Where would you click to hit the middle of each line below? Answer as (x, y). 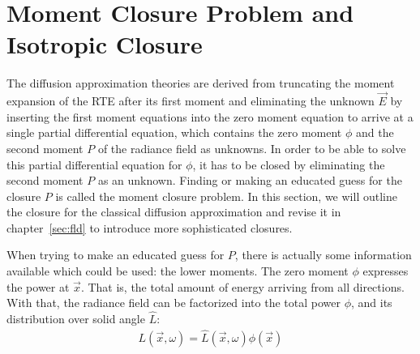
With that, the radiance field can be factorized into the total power (174, 303)
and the (375, 132)
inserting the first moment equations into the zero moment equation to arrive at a (210, 116)
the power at (38, 286)
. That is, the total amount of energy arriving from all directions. (242, 286)
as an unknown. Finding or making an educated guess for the (250, 180)
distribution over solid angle (76, 319)
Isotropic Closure (105, 44)
